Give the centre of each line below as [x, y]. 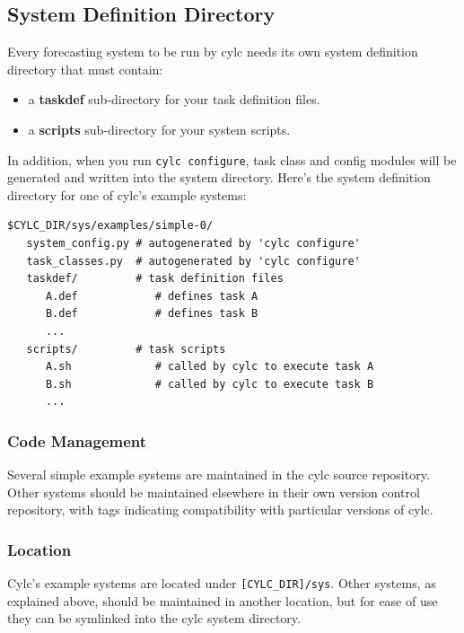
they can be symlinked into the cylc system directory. [154, 618]
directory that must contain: [85, 69]
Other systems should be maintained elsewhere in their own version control [214, 492]
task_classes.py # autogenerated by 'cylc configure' [193, 261]
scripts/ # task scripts [126, 349]
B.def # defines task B [152, 314]
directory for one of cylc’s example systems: [127, 194]
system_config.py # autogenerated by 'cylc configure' [193, 244]
